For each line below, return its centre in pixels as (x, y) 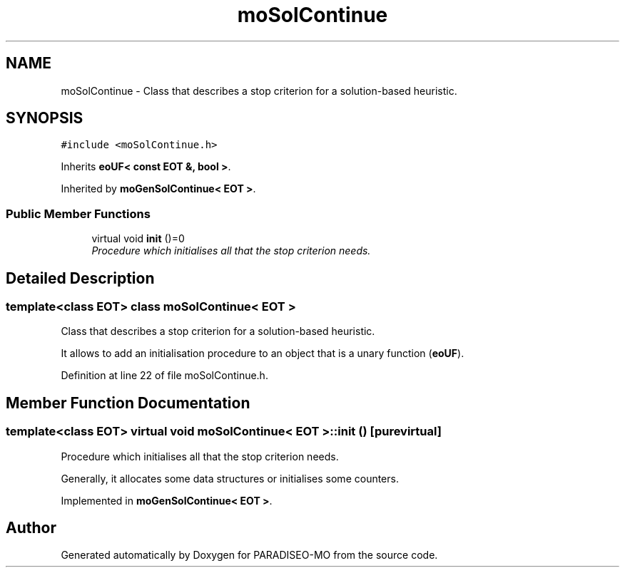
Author (31, 528)
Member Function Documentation (128, 403)
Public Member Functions (78, 213)
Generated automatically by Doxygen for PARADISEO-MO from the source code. (249, 555)
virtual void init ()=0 (138, 239)
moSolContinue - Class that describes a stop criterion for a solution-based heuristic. (259, 91)
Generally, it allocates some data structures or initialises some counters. (230, 478)
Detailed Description (80, 278)
